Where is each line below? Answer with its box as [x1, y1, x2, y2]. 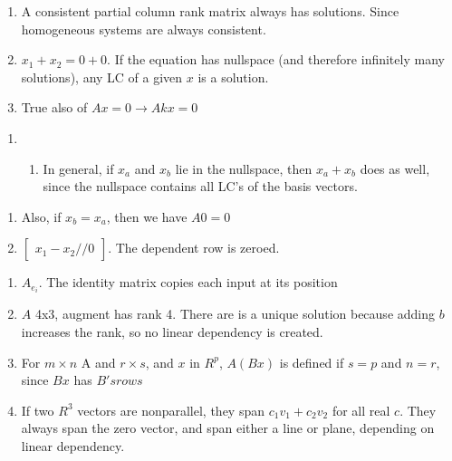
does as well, [360, 158, 430, 178]
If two [21, 400, 54, 419]
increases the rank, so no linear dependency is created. [21, 322, 323, 341]
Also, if [21, 206, 62, 226]
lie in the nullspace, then [175, 158, 313, 178]
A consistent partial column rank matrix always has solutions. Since [21, 2, 399, 20]
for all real [332, 400, 390, 419]
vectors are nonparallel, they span [77, 400, 265, 419]
